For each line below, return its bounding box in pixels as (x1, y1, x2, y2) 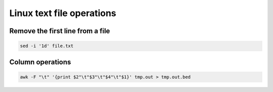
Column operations (9, 58, 71, 66)
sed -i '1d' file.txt (20, 43, 74, 49)
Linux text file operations (9, 8, 116, 19)
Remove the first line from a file (9, 27, 110, 35)
